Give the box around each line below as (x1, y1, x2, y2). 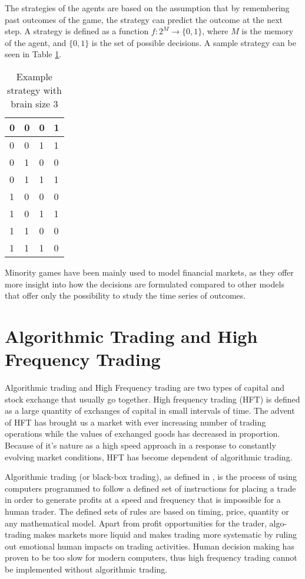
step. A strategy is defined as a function (5, 25, 149, 37)
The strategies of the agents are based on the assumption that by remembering (5, 2, 290, 14)
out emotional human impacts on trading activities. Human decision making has (5, 539, 294, 552)
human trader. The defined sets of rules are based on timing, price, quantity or (5, 505, 289, 517)
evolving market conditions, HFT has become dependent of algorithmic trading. (5, 450, 293, 463)
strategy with (6, 83, 62, 97)
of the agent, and (5, 36, 67, 48)
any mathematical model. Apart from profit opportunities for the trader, (5, 516, 267, 529)
